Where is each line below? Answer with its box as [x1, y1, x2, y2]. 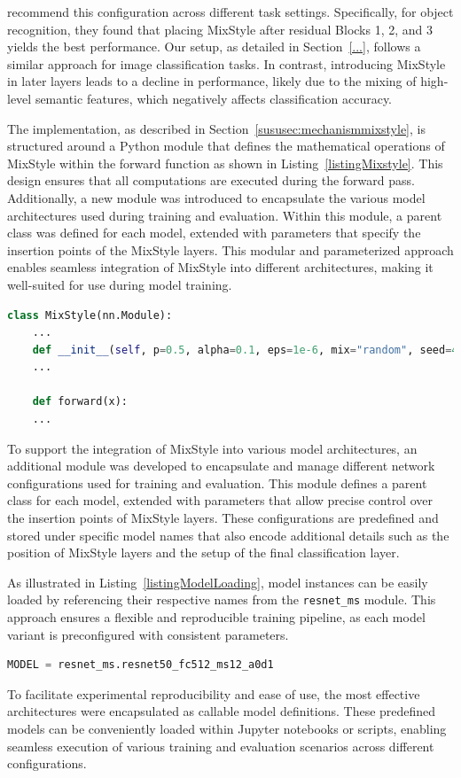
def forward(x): [32, 395, 129, 408]
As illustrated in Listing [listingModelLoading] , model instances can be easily [7, 572, 428, 591]
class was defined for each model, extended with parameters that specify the [7, 223, 421, 242]
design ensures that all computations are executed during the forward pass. [7, 171, 415, 190]
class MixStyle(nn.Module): [7, 308, 173, 322]
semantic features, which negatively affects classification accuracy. [35, 89, 393, 107]
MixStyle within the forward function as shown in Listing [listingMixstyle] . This [7, 153, 443, 172]
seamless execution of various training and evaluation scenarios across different [7, 736, 434, 755]
